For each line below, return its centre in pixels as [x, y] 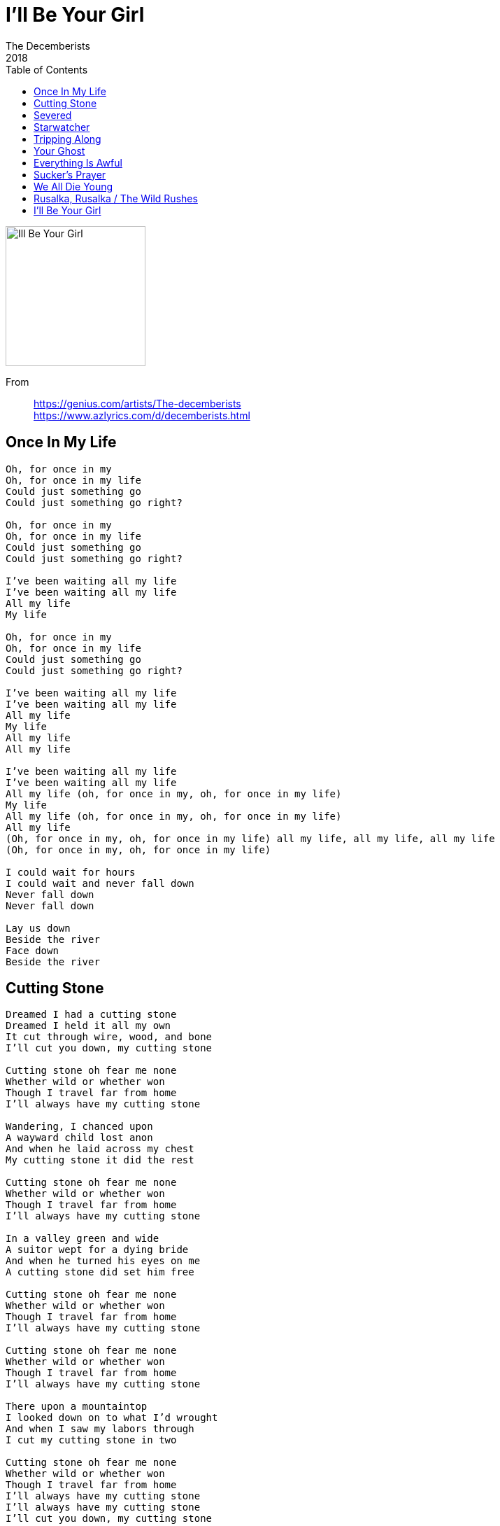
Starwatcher [62, 127]
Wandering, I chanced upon [79, 1127]
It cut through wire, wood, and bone [109, 1037]
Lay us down [38, 928]
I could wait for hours [71, 872]
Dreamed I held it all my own [88, 1026]
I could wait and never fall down [100, 883]
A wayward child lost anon [79, 1138]
